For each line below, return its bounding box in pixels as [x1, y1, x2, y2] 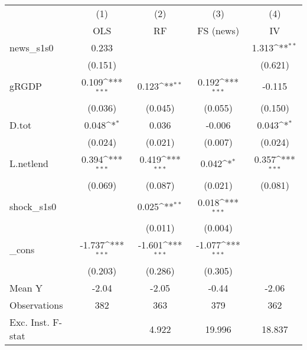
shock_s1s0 [9, 199, 57, 213]
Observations [9, 298, 63, 312]
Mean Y [9, 281, 43, 295]
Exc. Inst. [9, 315, 50, 329]
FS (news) [197, 24, 240, 37]
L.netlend [9, 156, 49, 171]
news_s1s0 [9, 41, 54, 54]
